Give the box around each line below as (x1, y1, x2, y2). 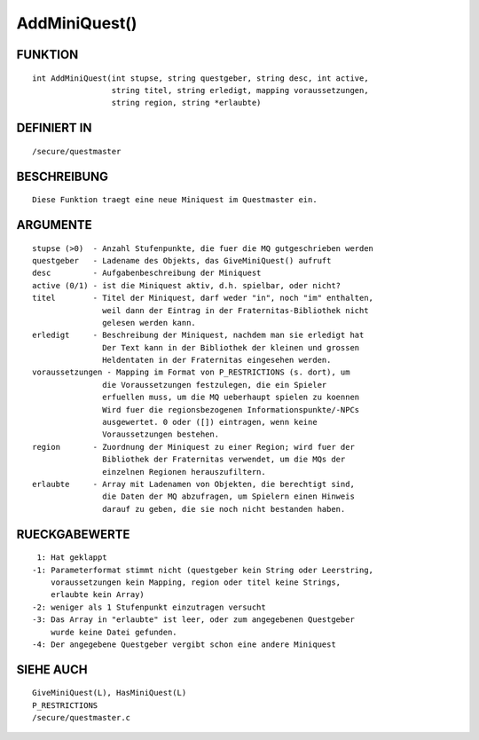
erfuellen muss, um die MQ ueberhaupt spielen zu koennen (102, 392, 360, 403)
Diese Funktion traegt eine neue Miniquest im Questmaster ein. (32, 195, 318, 205)
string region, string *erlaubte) (111, 98, 262, 108)
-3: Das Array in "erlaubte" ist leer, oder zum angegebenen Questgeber (32, 615, 355, 625)
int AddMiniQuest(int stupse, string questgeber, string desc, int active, (32, 73, 369, 83)
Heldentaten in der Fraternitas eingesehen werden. (102, 355, 332, 366)
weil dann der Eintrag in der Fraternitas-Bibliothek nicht (102, 305, 369, 315)
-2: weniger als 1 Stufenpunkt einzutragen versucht (32, 602, 266, 612)
